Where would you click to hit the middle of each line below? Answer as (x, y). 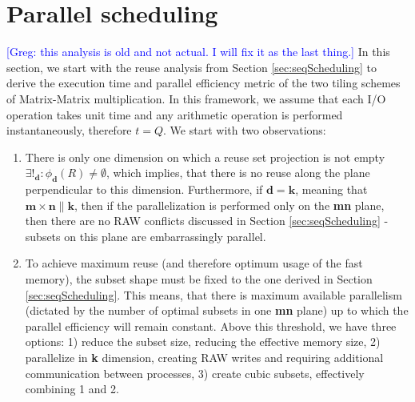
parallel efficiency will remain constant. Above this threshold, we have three (211, 326)
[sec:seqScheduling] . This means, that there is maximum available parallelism (213, 294)
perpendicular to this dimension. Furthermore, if (144, 189)
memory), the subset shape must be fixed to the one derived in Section (199, 279)
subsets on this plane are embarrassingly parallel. (146, 236)
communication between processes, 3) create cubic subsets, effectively (195, 373)
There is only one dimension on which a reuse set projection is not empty (205, 157)
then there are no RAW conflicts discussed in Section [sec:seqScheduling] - (207, 221)
